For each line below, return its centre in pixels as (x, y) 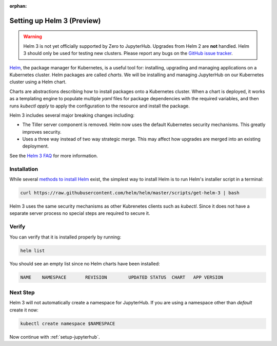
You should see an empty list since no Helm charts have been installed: (85, 264)
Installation (24, 169)
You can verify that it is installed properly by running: (65, 237)
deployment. (35, 146)
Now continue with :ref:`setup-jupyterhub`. (55, 337)
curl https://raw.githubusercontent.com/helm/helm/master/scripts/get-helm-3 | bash (130, 193)
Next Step (22, 292)
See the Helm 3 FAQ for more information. (54, 156)
